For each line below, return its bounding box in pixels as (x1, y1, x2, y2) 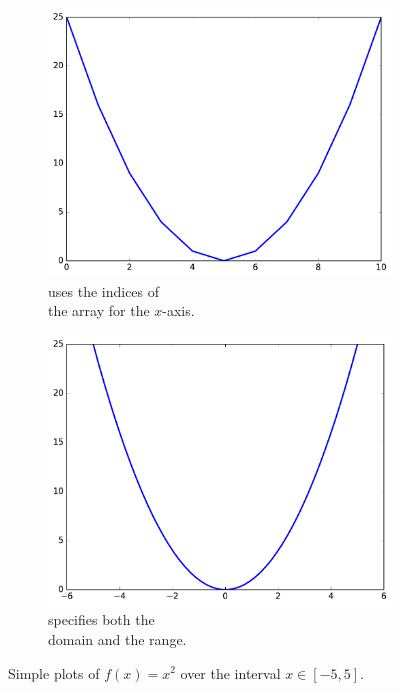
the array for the (48, 300, 150, 321)
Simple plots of (8, 662, 100, 683)
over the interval (180, 662, 281, 683)
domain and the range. (48, 628, 187, 649)
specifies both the (48, 609, 155, 630)
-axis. (162, 300, 195, 321)
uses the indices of (48, 280, 160, 301)
